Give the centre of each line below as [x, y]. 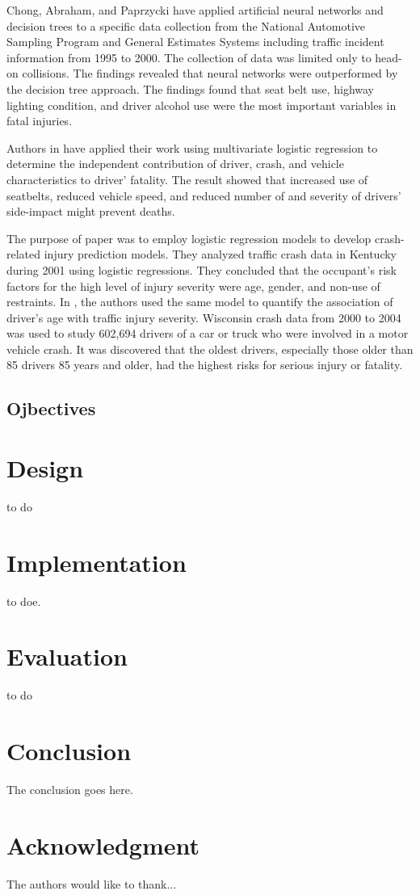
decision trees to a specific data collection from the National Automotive [186, 25]
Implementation [97, 562]
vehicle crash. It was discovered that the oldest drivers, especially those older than [210, 349]
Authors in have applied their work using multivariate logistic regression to [192, 147]
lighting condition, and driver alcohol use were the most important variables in [202, 105]
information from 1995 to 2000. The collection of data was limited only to [189, 57]
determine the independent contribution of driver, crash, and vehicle [175, 164]
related [24, 254]
